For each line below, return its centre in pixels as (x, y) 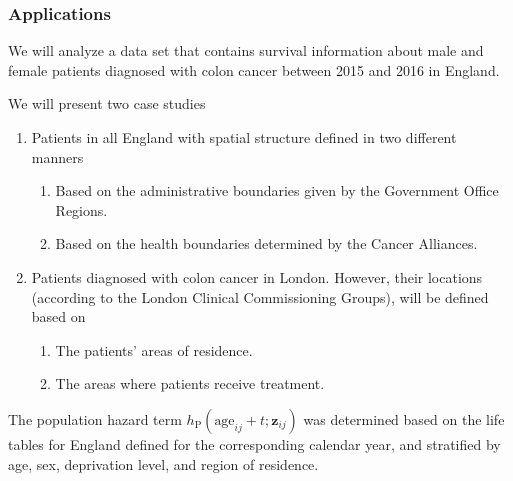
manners (57, 156)
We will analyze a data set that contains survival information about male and (246, 50)
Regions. (81, 209)
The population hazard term (95, 418)
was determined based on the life (404, 418)
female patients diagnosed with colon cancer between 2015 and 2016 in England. (254, 69)
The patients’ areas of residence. (154, 349)
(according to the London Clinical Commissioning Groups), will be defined (260, 296)
